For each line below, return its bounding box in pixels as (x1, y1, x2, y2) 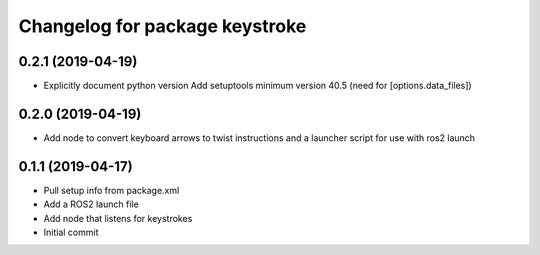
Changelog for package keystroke (18, 15, 307, 37)
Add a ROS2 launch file (43, 198, 139, 210)
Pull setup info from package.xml (43, 184, 180, 196)
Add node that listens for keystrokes (43, 212, 193, 224)
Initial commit (43, 226, 99, 239)
